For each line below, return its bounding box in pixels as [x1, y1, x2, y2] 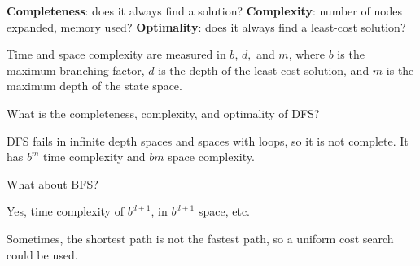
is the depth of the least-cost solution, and [158, 61, 370, 78]
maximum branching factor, [7, 61, 145, 78]
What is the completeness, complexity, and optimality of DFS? [7, 104, 320, 121]
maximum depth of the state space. [7, 77, 182, 94]
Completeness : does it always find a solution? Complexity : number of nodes [7, 2, 403, 19]
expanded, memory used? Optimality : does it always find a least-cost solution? [7, 18, 406, 35]
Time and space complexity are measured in [7, 46, 226, 63]
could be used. [7, 246, 78, 263]
